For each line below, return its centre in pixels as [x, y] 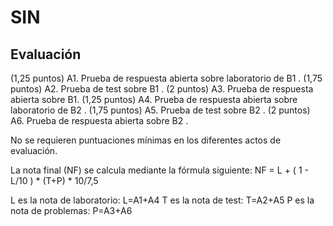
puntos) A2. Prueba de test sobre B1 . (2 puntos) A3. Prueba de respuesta [162, 89]
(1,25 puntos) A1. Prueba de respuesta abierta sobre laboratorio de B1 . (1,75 [166, 78]
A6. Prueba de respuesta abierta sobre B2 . [99, 120]
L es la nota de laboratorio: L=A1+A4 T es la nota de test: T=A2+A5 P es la [162, 200]
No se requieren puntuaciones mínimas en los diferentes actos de [146, 140]
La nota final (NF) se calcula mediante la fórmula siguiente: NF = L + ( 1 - [159, 170]
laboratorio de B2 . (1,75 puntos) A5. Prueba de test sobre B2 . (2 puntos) [160, 110]
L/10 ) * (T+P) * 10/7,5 [54, 180]
